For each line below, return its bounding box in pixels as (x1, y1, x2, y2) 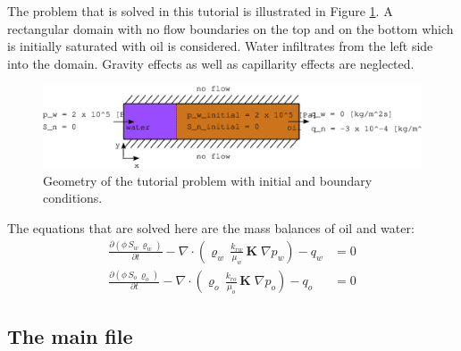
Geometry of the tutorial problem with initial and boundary (43, 171, 373, 189)
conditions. (43, 188, 103, 207)
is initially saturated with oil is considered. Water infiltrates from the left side (7, 37, 433, 55)
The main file (7, 322, 133, 349)
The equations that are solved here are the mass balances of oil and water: (7, 218, 415, 237)
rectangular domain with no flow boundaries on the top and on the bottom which (7, 19, 454, 38)
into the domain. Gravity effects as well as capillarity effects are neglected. (7, 54, 415, 72)
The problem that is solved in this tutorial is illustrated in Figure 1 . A (7, 2, 393, 20)
